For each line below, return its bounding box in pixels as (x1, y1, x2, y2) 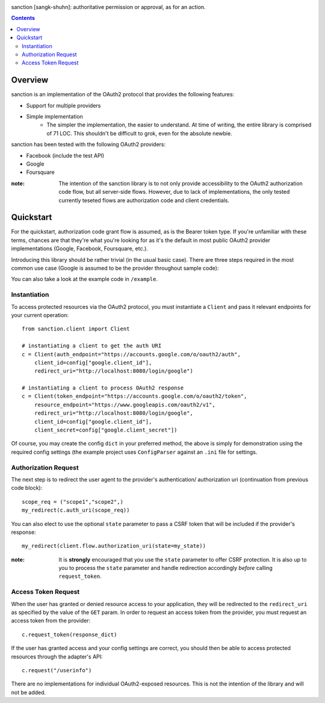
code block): (11, 485, 43, 492)
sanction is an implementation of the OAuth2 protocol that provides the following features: (11, 91, 235, 98)
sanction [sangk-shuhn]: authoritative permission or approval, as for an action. (11, 4, 206, 10)
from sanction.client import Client (22, 326, 130, 332)
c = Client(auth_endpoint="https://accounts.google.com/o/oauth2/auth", (22, 351, 241, 358)
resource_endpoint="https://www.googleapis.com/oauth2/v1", (34, 401, 216, 408)
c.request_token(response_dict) (22, 631, 117, 638)
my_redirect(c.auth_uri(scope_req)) (22, 507, 130, 514)
